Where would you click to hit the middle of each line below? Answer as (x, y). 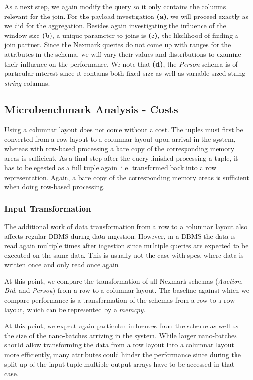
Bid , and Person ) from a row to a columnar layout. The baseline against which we (127, 290)
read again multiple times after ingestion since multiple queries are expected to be (126, 245)
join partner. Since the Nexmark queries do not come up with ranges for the (118, 45)
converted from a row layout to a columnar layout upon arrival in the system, (120, 139)
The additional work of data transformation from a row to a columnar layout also (126, 226)
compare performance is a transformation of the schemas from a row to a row (120, 300)
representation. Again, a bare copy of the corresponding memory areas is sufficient (127, 177)
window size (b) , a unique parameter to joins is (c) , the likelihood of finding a (121, 35)
